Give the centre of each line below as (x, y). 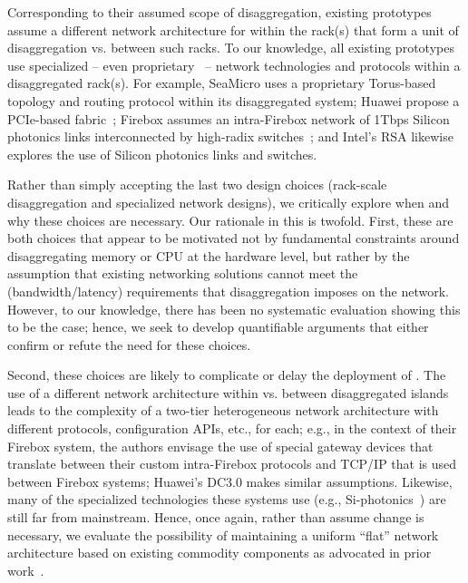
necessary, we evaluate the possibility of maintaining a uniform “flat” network (223, 534)
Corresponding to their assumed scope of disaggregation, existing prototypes (219, 12)
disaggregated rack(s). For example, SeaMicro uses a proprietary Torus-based (222, 83)
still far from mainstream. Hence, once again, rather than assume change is (216, 517)
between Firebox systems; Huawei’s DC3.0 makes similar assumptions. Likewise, (230, 481)
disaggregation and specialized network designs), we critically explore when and (228, 202)
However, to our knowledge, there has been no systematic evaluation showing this (234, 309)
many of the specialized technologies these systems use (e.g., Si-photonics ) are (227, 499)
